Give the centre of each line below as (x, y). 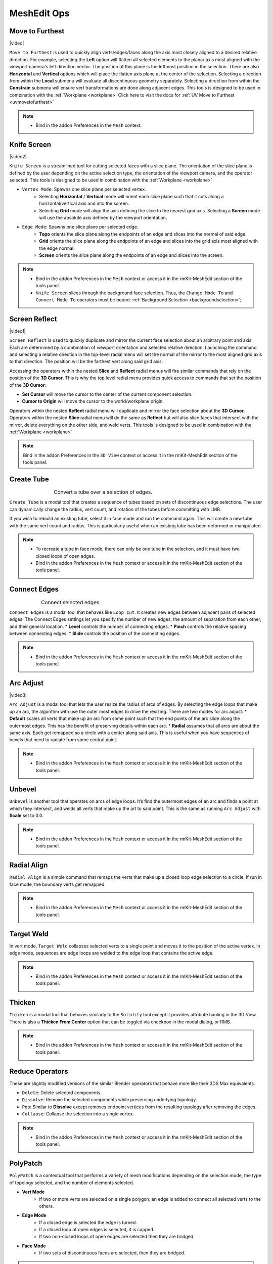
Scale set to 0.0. (27, 816)
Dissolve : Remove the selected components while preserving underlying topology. (109, 1100)
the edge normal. (57, 248)
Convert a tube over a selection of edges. (103, 492)
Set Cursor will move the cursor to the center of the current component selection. (107, 394)
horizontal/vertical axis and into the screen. (84, 204)
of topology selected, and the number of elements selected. (72, 1183)
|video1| (17, 331)
